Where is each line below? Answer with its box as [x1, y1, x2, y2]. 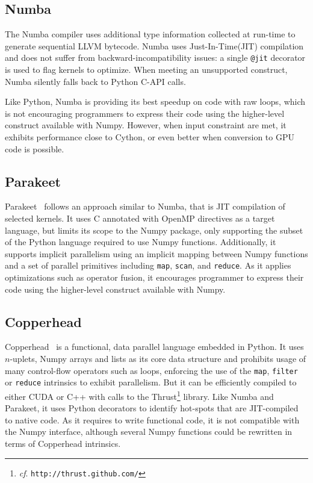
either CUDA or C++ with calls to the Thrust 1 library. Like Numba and [5, 388, 274, 402]
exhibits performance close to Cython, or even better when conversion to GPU [5, 131, 294, 143]
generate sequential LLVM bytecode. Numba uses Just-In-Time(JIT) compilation [5, 39, 304, 52]
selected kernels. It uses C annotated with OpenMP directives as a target [5, 212, 275, 224]
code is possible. [5, 142, 64, 155]
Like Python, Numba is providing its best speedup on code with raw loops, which [5, 95, 306, 108]
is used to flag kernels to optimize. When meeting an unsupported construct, [5, 63, 288, 76]
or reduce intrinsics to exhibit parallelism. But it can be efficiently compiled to [5, 376, 297, 388]
